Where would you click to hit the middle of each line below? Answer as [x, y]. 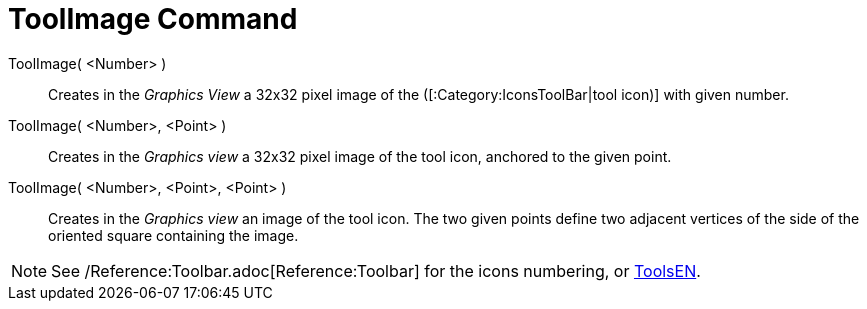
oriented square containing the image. [173, 235]
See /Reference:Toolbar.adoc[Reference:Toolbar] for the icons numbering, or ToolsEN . [376, 270]
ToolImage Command [153, 19]
